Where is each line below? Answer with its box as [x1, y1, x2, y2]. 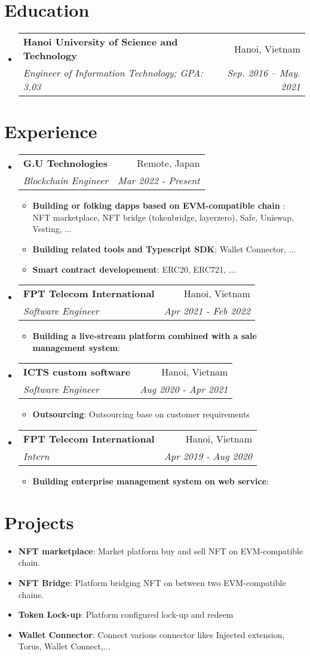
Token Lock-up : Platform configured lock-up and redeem [18, 608, 234, 621]
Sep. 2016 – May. [227, 66, 300, 80]
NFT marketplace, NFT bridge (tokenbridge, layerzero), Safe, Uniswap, [32, 210, 294, 223]
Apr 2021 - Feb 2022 [164, 304, 250, 318]
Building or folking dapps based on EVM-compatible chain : [32, 199, 286, 212]
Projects [4, 509, 74, 534]
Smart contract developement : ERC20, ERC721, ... [32, 263, 236, 275]
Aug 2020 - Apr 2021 [140, 382, 228, 396]
